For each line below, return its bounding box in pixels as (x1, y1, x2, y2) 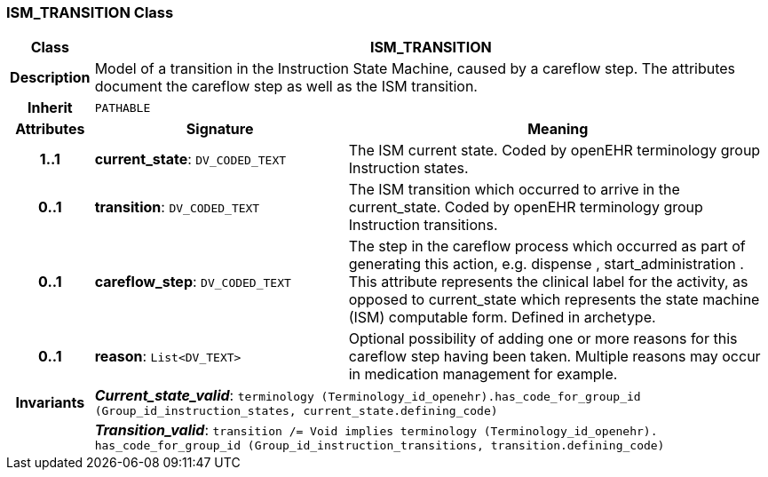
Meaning (527, 120, 589, 139)
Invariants (15, 393, 85, 411)
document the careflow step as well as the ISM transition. (94, 77, 478, 96)
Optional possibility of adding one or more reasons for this (348, 330, 738, 348)
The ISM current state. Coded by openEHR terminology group (348, 141, 761, 160)
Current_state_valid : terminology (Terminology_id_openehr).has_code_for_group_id (94, 386, 641, 405)
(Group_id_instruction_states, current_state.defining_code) (94, 404, 498, 418)
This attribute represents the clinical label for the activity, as (348, 273, 748, 291)
